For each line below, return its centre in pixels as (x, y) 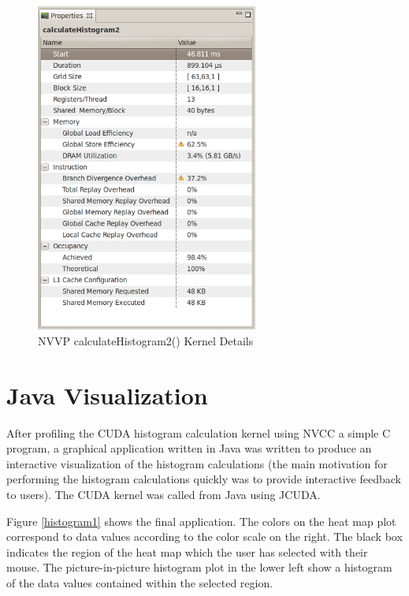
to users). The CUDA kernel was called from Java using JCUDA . (164, 494)
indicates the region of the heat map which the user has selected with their (187, 551)
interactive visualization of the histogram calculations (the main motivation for (197, 463)
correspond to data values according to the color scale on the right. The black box (204, 536)
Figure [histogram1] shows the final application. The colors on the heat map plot (201, 521)
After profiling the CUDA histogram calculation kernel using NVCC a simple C (199, 432)
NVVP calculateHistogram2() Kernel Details (146, 340)
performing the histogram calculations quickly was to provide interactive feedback (204, 479)
